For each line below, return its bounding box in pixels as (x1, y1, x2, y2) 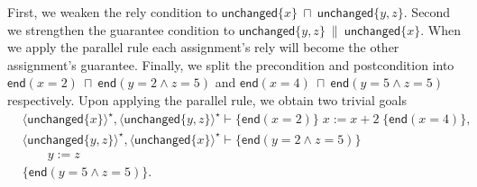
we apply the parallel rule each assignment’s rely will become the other (7, 38, 399, 57)
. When (420, 20, 461, 39)
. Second (403, 3, 451, 21)
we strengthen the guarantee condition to (7, 20, 235, 39)
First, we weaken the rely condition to (7, 3, 217, 21)
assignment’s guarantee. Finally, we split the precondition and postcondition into (7, 55, 454, 74)
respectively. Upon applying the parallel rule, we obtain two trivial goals (7, 90, 407, 109)
